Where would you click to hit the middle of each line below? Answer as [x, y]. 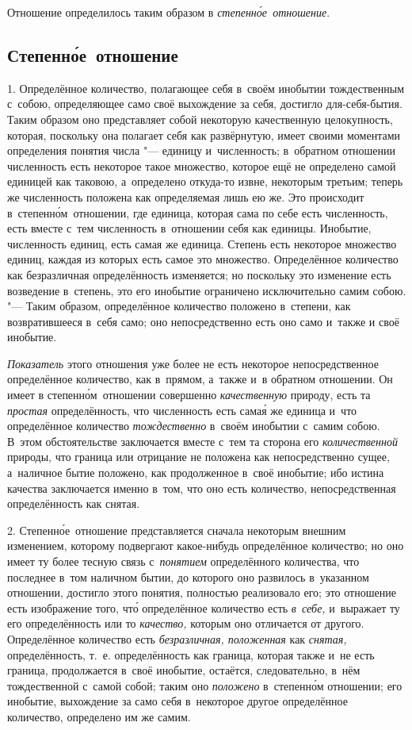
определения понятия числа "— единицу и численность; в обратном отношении [201, 150]
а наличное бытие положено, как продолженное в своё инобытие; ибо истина [196, 473]
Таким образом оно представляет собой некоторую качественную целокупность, [200, 119]
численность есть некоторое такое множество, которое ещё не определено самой [202, 165]
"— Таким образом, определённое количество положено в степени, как [179, 306]
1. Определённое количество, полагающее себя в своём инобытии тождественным [206, 88]
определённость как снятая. [74, 503]
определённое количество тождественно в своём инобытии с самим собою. [194, 426]
